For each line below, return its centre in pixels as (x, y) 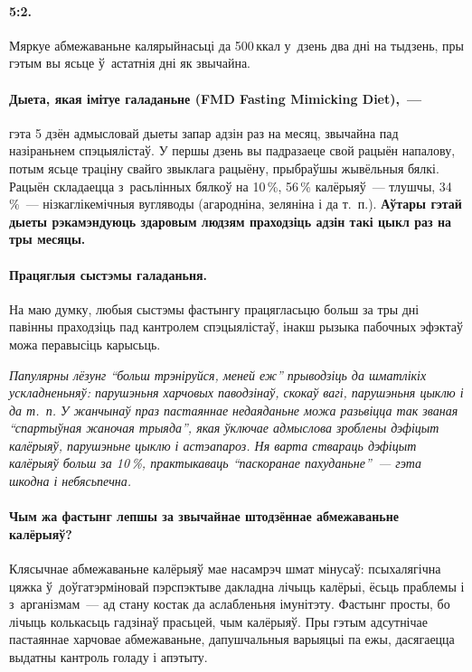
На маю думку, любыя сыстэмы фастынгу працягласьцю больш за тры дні (214, 308)
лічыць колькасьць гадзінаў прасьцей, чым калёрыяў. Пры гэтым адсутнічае (218, 621)
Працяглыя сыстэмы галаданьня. (109, 274)
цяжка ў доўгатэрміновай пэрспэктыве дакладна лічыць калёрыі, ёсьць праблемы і (237, 586)
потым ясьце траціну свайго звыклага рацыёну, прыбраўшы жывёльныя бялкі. (224, 168)
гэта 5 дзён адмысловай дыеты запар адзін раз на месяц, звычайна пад (204, 132)
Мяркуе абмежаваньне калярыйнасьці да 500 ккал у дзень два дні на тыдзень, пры (236, 45)
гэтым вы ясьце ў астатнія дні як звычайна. (130, 63)
